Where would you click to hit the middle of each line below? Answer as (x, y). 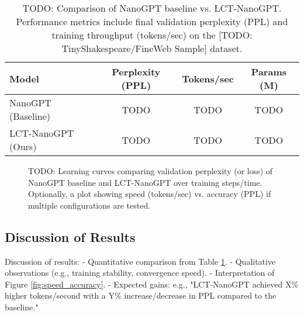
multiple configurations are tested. (89, 205)
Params (269, 72)
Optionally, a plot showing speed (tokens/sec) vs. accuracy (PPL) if (150, 194)
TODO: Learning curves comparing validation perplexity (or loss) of (151, 171)
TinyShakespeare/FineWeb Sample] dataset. (152, 48)
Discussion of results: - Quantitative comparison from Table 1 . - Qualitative (140, 261)
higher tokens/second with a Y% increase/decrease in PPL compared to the (141, 295)
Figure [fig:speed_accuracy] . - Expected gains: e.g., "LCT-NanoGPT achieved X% (152, 284)
